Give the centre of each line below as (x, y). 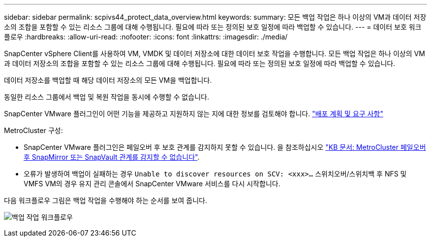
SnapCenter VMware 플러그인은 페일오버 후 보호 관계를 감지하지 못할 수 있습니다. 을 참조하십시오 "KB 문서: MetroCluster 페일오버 (225, 147)
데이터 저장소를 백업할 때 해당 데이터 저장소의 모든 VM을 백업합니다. (108, 80)
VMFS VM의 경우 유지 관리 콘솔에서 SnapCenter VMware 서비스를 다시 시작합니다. (152, 184)
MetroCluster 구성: (33, 130)
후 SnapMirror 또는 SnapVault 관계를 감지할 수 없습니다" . (112, 157)
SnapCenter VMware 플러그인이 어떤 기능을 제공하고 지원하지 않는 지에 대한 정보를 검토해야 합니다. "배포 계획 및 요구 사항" (194, 114)
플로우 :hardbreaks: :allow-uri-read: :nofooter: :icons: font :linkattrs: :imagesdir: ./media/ (146, 37)
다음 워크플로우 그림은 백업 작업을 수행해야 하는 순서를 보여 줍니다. (106, 200)
